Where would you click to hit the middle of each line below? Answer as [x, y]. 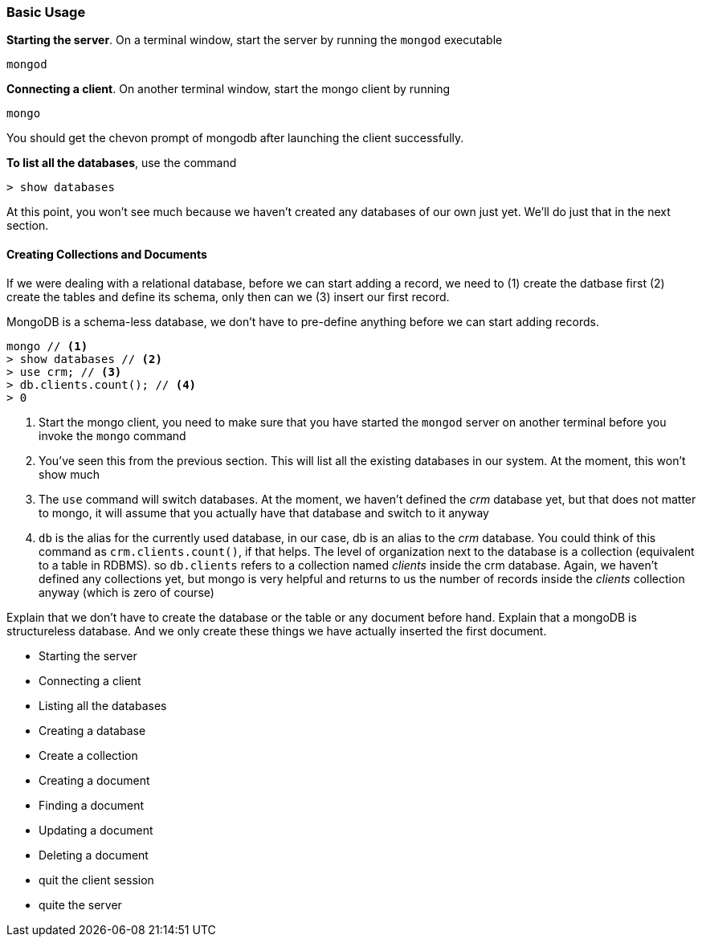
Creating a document [94, 780]
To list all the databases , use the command [122, 163]
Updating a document [96, 830]
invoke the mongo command [112, 435]
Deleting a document [94, 855]
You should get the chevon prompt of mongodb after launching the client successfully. [235, 138]
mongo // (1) [47, 346]
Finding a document [92, 805]
